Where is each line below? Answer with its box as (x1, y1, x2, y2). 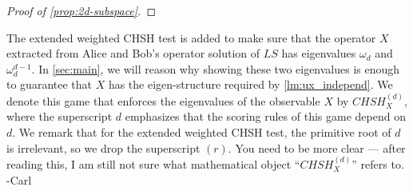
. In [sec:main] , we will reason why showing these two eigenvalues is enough (31, 60, 400, 77)
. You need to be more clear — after (228, 139, 406, 156)
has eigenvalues (281, 45, 356, 62)
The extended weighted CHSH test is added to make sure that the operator (6, 29, 376, 46)
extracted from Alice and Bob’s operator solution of (6, 45, 260, 62)
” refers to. (351, 155, 404, 172)
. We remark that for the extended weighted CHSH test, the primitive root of (12, 123, 391, 140)
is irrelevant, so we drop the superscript (6, 139, 201, 156)
